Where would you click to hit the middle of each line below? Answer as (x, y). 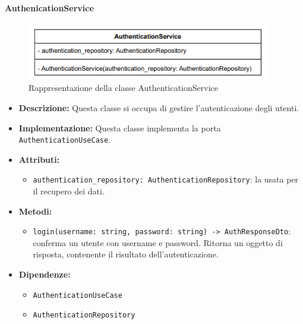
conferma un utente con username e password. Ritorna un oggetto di (158, 242)
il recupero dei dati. (69, 191)
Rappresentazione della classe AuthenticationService (123, 88)
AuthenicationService (49, 7)
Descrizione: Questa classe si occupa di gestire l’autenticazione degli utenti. (159, 107)
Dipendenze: (45, 274)
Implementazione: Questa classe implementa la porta (120, 128)
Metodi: (35, 211)
